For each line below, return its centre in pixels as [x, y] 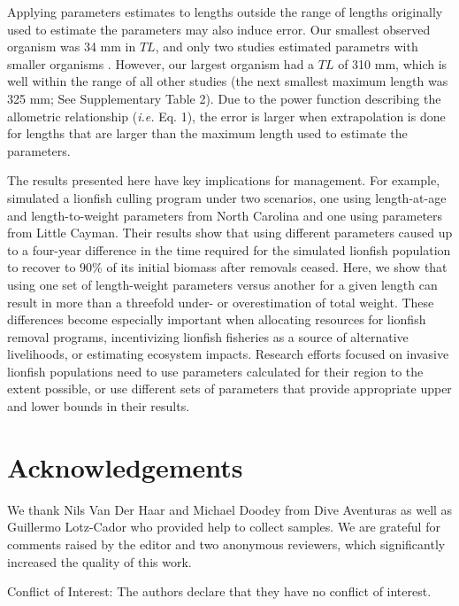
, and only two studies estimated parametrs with [287, 47]
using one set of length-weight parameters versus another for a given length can [222, 284]
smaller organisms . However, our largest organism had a [161, 63]
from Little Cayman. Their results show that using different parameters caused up [230, 233]
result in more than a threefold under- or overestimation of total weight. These [221, 302]
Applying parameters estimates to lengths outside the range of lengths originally [225, 12]
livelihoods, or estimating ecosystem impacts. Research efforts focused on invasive [228, 354]
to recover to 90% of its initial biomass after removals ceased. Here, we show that [227, 267]
